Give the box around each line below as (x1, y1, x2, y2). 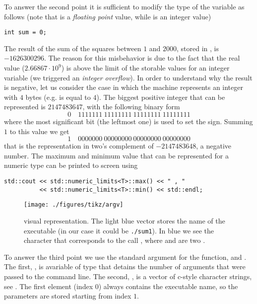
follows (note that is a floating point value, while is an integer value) (4, 11, 211, 21)
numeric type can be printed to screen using (4, 160, 138, 170)
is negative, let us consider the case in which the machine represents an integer (4, 82, 243, 92)
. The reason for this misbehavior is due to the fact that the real (44, 53, 240, 63)
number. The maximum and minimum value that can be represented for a (4, 150, 229, 160)
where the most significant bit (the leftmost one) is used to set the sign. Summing (4, 116, 253, 126)
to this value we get (9, 126, 69, 136)
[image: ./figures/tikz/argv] (24, 201, 124, 209)
